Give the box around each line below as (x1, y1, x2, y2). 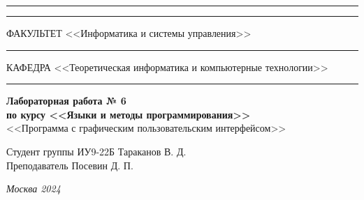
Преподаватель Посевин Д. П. (6, 157, 133, 172)
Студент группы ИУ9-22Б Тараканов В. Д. (6, 144, 187, 158)
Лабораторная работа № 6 (6, 93, 126, 108)
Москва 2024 (6, 181, 61, 196)
